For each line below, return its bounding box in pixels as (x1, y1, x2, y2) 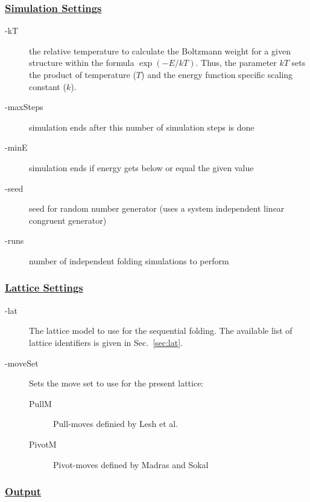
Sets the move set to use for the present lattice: (29, 377, 204, 390)
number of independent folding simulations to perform (29, 254, 229, 267)
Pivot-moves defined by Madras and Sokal (53, 458, 209, 471)
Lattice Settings (5, 280, 83, 295)
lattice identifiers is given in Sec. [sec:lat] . (29, 336, 183, 348)
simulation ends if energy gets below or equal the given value (29, 161, 254, 174)
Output (5, 484, 42, 499)
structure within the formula (29, 56, 134, 69)
